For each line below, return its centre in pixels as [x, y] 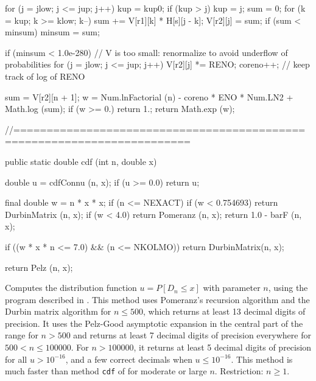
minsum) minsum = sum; [52, 32]
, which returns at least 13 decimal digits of [224, 311]
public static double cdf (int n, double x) [81, 161]
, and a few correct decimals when [129, 359]
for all [16, 359]
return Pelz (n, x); [39, 267]
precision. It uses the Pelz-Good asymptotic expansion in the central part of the [154, 323]
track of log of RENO [45, 76]
